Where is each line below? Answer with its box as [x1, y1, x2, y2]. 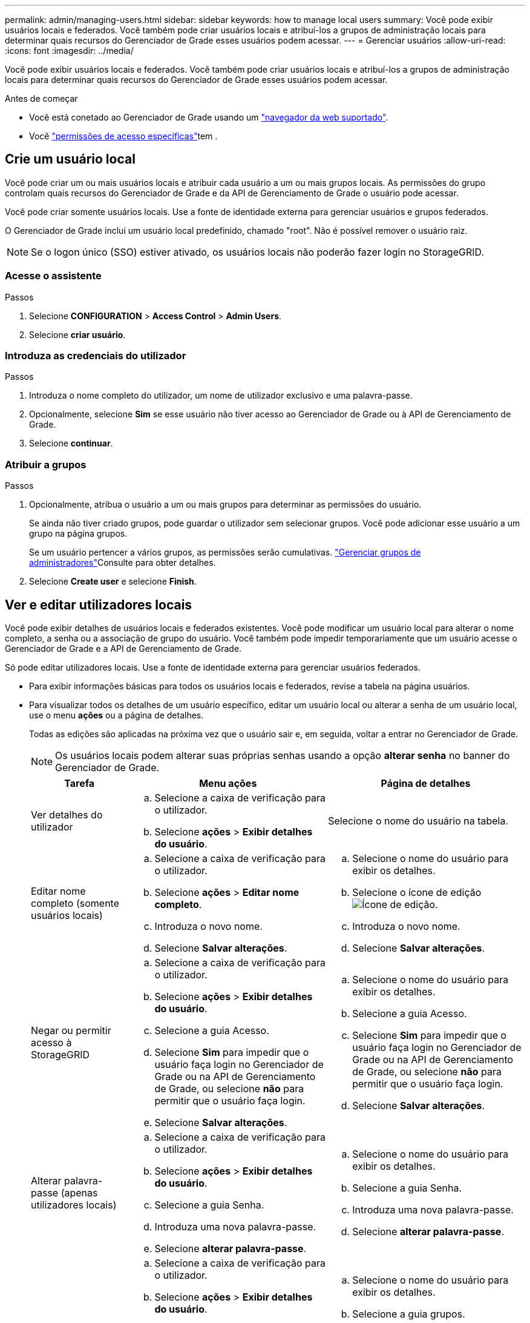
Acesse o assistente [5, 270, 102, 282]
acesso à [31, 1036, 72, 1049]
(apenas [61, 1186, 98, 1199]
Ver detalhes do [31, 808, 103, 821]
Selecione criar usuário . [29, 329, 126, 340]
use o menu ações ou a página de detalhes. [29, 709, 204, 720]
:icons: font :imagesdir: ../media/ [5, 45, 134, 56]
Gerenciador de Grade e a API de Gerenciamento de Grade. [5, 643, 242, 654]
